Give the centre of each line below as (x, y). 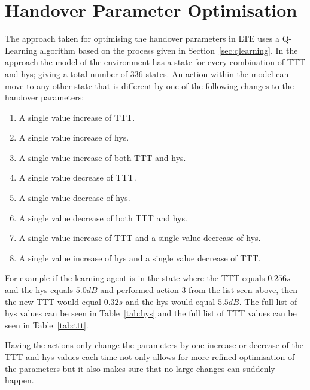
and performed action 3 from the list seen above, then (199, 290)
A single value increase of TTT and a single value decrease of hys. (140, 238)
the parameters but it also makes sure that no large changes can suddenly (140, 368)
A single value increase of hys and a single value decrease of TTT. (140, 258)
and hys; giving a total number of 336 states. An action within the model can (147, 73)
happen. (19, 380)
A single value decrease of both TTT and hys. (103, 217)
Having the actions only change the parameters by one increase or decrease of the (154, 345)
